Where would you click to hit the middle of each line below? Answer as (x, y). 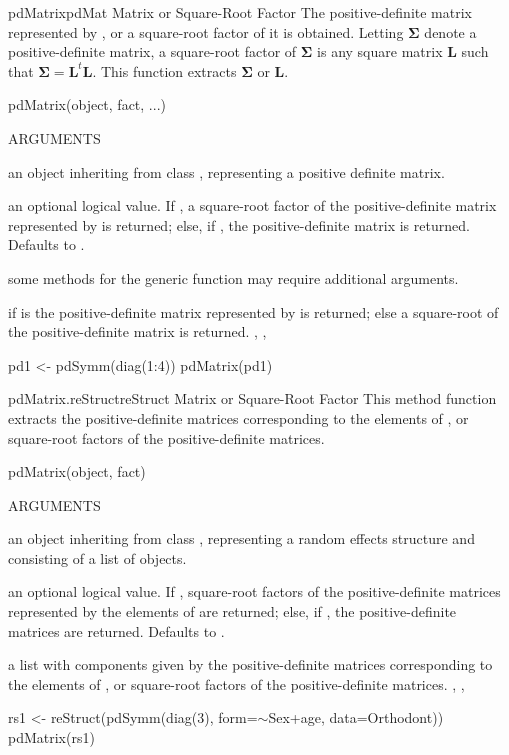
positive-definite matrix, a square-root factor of (152, 51)
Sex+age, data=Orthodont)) (356, 717)
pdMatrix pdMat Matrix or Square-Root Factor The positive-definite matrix (240, 12)
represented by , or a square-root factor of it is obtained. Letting (206, 31)
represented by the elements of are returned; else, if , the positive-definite (232, 611)
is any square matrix (380, 51)
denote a (450, 31)
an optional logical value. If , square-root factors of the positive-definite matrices (254, 591)
